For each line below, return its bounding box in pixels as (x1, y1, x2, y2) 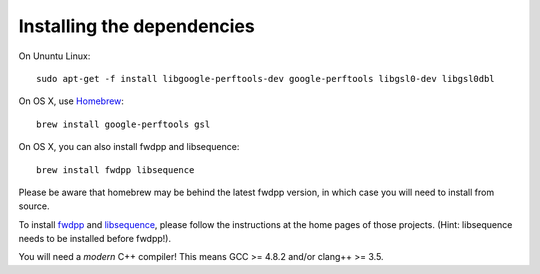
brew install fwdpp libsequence (36, 164, 195, 175)
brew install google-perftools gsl (36, 118, 211, 130)
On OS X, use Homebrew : (18, 95, 125, 107)
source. (18, 200, 50, 212)
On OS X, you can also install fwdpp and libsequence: (18, 141, 240, 153)
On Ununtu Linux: (18, 50, 91, 62)
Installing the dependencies (18, 15, 255, 37)
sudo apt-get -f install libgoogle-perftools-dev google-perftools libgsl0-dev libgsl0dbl (36, 73, 495, 84)
